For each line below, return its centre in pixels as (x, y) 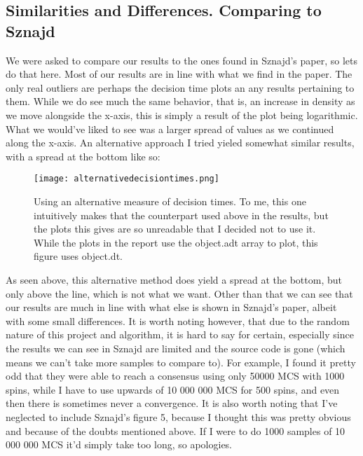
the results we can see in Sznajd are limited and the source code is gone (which (176, 348)
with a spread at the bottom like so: (83, 156)
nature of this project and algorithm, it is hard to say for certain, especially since (180, 334)
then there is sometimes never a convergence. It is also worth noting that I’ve (172, 403)
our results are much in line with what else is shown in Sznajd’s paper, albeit (171, 307)
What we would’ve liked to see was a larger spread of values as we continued (170, 129)
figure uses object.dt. (78, 256)
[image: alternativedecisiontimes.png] (126, 179)
